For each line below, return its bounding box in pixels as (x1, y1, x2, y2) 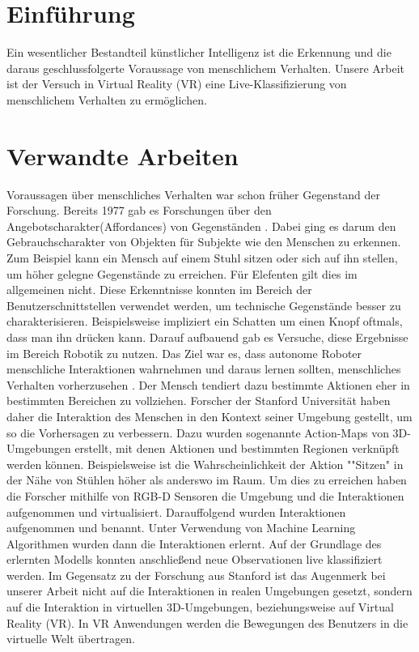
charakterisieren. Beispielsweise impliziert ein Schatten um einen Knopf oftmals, (6, 313, 403, 330)
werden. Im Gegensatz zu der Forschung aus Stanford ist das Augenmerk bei (6, 566, 386, 583)
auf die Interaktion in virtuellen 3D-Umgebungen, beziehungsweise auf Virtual (6, 599, 394, 616)
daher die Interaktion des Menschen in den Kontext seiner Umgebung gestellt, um (6, 407, 413, 424)
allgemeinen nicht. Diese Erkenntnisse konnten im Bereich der (6, 281, 312, 298)
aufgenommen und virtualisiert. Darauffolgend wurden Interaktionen (6, 503, 346, 520)
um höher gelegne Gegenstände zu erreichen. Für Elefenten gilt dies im (6, 265, 358, 282)
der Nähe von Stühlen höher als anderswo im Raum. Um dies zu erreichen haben (6, 471, 407, 488)
